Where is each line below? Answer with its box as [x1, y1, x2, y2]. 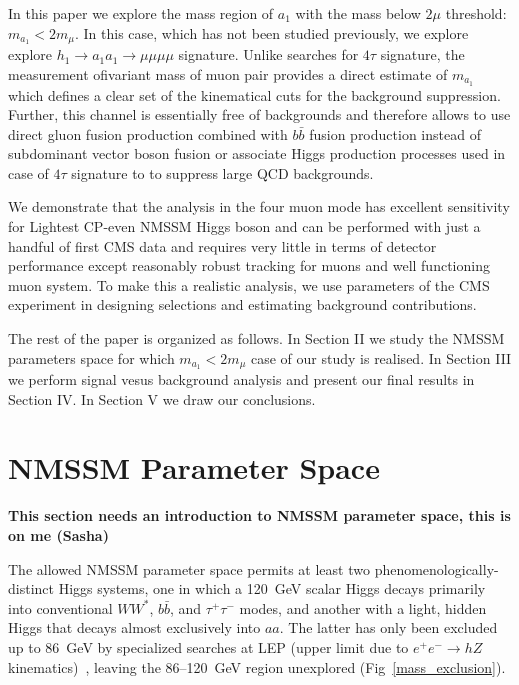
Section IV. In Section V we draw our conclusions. [8, 388, 316, 409]
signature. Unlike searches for [178, 44, 359, 65]
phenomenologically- [374, 558, 499, 579]
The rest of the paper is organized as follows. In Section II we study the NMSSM [8, 328, 505, 349]
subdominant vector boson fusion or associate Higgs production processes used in [8, 143, 506, 164]
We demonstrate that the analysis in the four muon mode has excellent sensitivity [8, 196, 510, 217]
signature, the [380, 44, 465, 65]
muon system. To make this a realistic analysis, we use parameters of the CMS [8, 274, 490, 295]
